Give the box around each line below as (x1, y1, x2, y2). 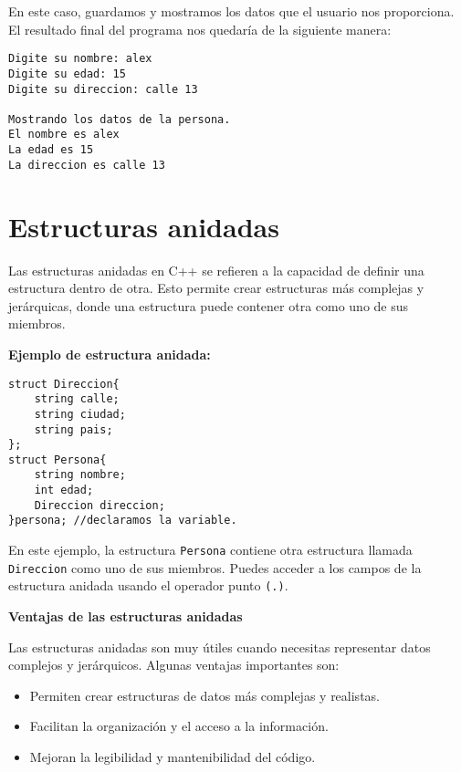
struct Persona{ (8, 453, 107, 466)
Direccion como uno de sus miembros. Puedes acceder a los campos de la (8, 558, 422, 577)
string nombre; (34, 468, 126, 482)
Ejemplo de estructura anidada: (8, 344, 211, 363)
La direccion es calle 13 (8, 158, 165, 172)
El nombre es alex (8, 128, 120, 141)
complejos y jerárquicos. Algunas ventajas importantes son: (8, 655, 340, 674)
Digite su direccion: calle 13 (8, 82, 198, 96)
